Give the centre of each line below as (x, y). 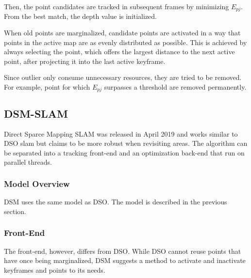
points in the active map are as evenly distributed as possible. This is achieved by (125, 42)
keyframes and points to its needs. (55, 270)
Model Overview (37, 183)
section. (15, 211)
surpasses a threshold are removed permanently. (175, 87)
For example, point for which (47, 87)
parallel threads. (28, 162)
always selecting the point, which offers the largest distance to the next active (119, 52)
